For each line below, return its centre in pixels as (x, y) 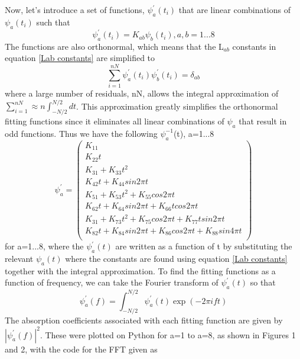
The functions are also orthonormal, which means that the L (114, 46)
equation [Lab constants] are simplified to (80, 58)
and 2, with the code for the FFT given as (81, 349)
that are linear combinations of (235, 9)
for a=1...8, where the (44, 246)
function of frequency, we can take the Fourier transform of (112, 282)
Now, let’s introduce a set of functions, (75, 9)
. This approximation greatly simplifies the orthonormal (177, 106)
